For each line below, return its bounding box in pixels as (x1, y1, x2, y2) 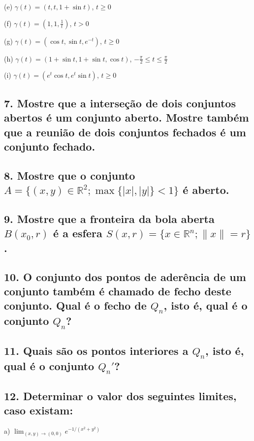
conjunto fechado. (4, 138, 95, 154)
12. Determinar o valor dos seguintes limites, (4, 388, 237, 403)
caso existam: (4, 403, 73, 418)
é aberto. (183, 182, 229, 197)
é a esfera (53, 225, 102, 241)
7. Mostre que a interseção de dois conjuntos (4, 95, 236, 110)
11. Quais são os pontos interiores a (4, 343, 189, 358)
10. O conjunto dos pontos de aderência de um (4, 269, 246, 284)
